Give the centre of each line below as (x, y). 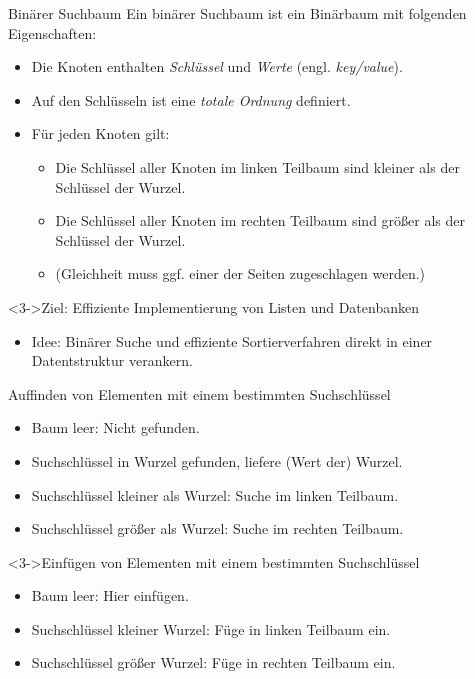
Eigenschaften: (52, 32)
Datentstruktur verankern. (112, 360)
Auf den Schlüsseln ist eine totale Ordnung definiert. (191, 99)
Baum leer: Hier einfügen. (110, 595)
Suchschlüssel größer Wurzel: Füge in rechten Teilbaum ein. (213, 662)
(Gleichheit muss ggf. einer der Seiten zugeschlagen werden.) (240, 273)
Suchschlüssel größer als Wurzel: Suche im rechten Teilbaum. (217, 528)
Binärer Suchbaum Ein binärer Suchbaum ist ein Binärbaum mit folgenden (237, 13)
